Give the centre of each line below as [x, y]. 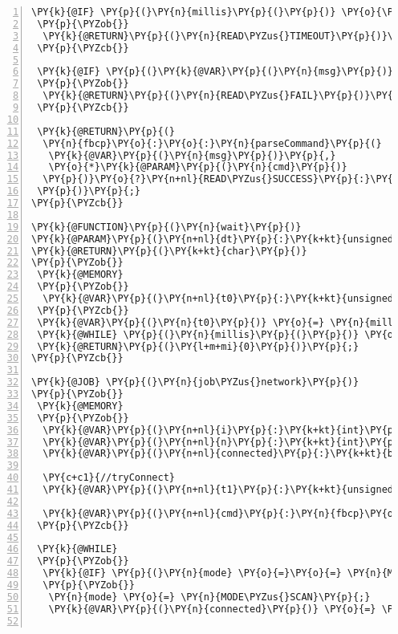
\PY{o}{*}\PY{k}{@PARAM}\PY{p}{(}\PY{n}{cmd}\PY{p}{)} [198, 167]
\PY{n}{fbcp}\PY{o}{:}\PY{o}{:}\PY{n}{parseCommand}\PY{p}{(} [212, 143]
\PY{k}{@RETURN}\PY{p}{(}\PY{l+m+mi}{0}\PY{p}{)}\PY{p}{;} [198, 346]
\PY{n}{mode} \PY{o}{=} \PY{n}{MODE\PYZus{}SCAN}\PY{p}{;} [209, 597]
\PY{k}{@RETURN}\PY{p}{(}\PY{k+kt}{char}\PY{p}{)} [169, 251]
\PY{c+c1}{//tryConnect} [109, 478]
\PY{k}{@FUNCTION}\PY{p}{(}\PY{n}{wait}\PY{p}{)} [167, 227]
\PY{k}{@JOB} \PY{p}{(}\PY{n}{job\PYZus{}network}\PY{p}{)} [195, 382]
